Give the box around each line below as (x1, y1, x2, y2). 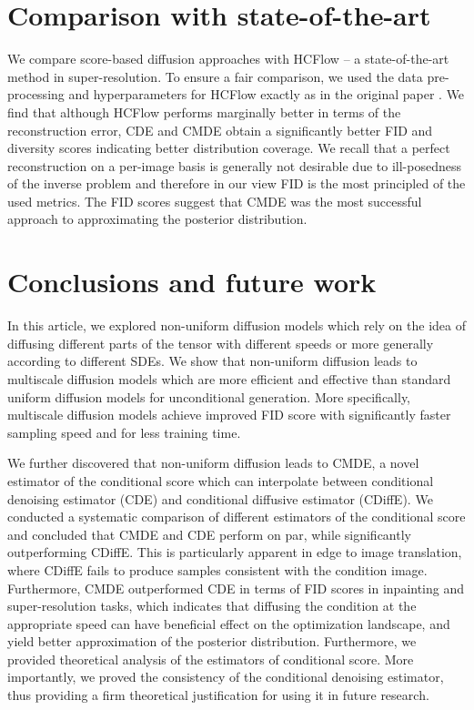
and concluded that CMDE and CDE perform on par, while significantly (7, 524, 411, 543)
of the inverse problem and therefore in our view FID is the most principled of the (7, 174, 466, 193)
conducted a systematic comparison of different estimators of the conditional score (7, 507, 466, 526)
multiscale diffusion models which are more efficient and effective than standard (7, 369, 451, 388)
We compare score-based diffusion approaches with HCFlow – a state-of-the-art (7, 49, 449, 68)
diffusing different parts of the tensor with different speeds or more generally (7, 333, 434, 352)
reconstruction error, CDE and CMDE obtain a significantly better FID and (7, 120, 433, 139)
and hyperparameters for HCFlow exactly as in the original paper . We (68, 85, 465, 104)
